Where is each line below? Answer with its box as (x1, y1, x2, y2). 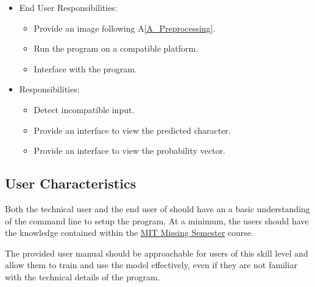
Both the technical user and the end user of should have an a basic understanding (5, 202, 310, 215)
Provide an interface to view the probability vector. (34, 144, 225, 157)
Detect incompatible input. (34, 103, 135, 116)
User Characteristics (5, 174, 136, 193)
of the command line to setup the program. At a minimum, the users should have (5, 214, 309, 227)
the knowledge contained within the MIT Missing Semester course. (5, 226, 253, 239)
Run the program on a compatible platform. (34, 42, 199, 55)
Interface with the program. (34, 62, 137, 75)
